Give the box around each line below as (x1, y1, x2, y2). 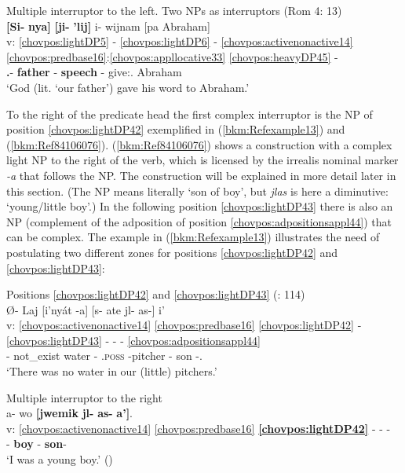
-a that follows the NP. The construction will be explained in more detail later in (6, 167, 396, 183)
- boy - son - (6, 435, 67, 452)
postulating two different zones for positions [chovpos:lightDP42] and (6, 244, 338, 260)
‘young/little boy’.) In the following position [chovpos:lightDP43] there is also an (6, 198, 393, 214)
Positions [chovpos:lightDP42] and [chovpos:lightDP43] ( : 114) (6, 286, 305, 302)
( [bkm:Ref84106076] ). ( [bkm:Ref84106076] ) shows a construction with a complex (6, 136, 392, 152)
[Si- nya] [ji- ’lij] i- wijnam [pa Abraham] (6, 17, 210, 34)
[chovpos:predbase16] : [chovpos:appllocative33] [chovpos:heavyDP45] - (6, 48, 338, 64)
